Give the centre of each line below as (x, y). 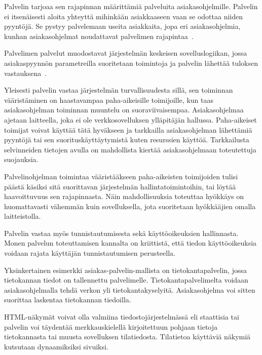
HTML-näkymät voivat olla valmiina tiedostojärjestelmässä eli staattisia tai (122, 317)
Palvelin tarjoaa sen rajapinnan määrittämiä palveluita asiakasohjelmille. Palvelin (131, 6)
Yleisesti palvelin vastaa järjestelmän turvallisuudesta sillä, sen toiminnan (119, 90)
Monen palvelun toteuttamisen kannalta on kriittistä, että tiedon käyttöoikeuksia (130, 243)
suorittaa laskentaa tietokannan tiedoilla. (68, 300)
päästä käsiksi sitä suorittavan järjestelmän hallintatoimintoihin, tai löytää (120, 186)
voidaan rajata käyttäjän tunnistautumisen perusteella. (90, 253)
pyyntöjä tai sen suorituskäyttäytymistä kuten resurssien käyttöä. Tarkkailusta (127, 140)
